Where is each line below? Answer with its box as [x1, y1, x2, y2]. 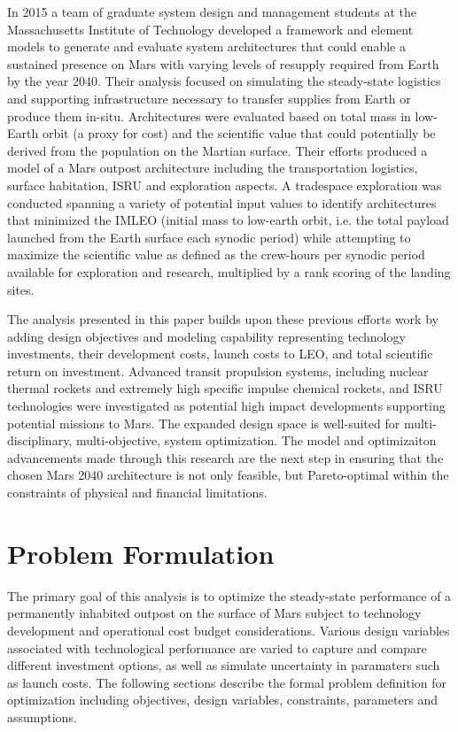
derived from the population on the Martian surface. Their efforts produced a [7, 141, 428, 159]
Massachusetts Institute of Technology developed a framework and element [7, 19, 414, 38]
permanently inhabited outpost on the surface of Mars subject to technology [7, 604, 422, 622]
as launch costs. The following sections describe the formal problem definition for [7, 673, 447, 691]
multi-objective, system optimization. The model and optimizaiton [75, 431, 437, 450]
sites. [7, 280, 35, 298]
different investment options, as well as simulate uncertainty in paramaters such [7, 656, 440, 674]
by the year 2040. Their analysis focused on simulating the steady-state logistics [7, 72, 441, 90]
